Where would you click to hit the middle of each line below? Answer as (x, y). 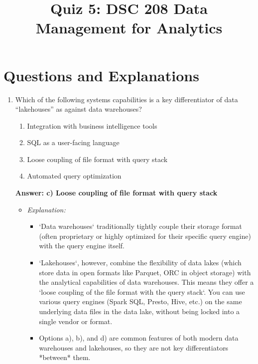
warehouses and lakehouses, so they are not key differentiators (134, 347)
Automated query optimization (74, 176)
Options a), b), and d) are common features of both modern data (139, 338)
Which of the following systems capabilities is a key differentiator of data (127, 99)
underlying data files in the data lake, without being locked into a (139, 311)
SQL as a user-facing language (73, 142)
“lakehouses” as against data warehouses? (78, 109)
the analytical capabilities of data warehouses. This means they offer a (146, 282)
